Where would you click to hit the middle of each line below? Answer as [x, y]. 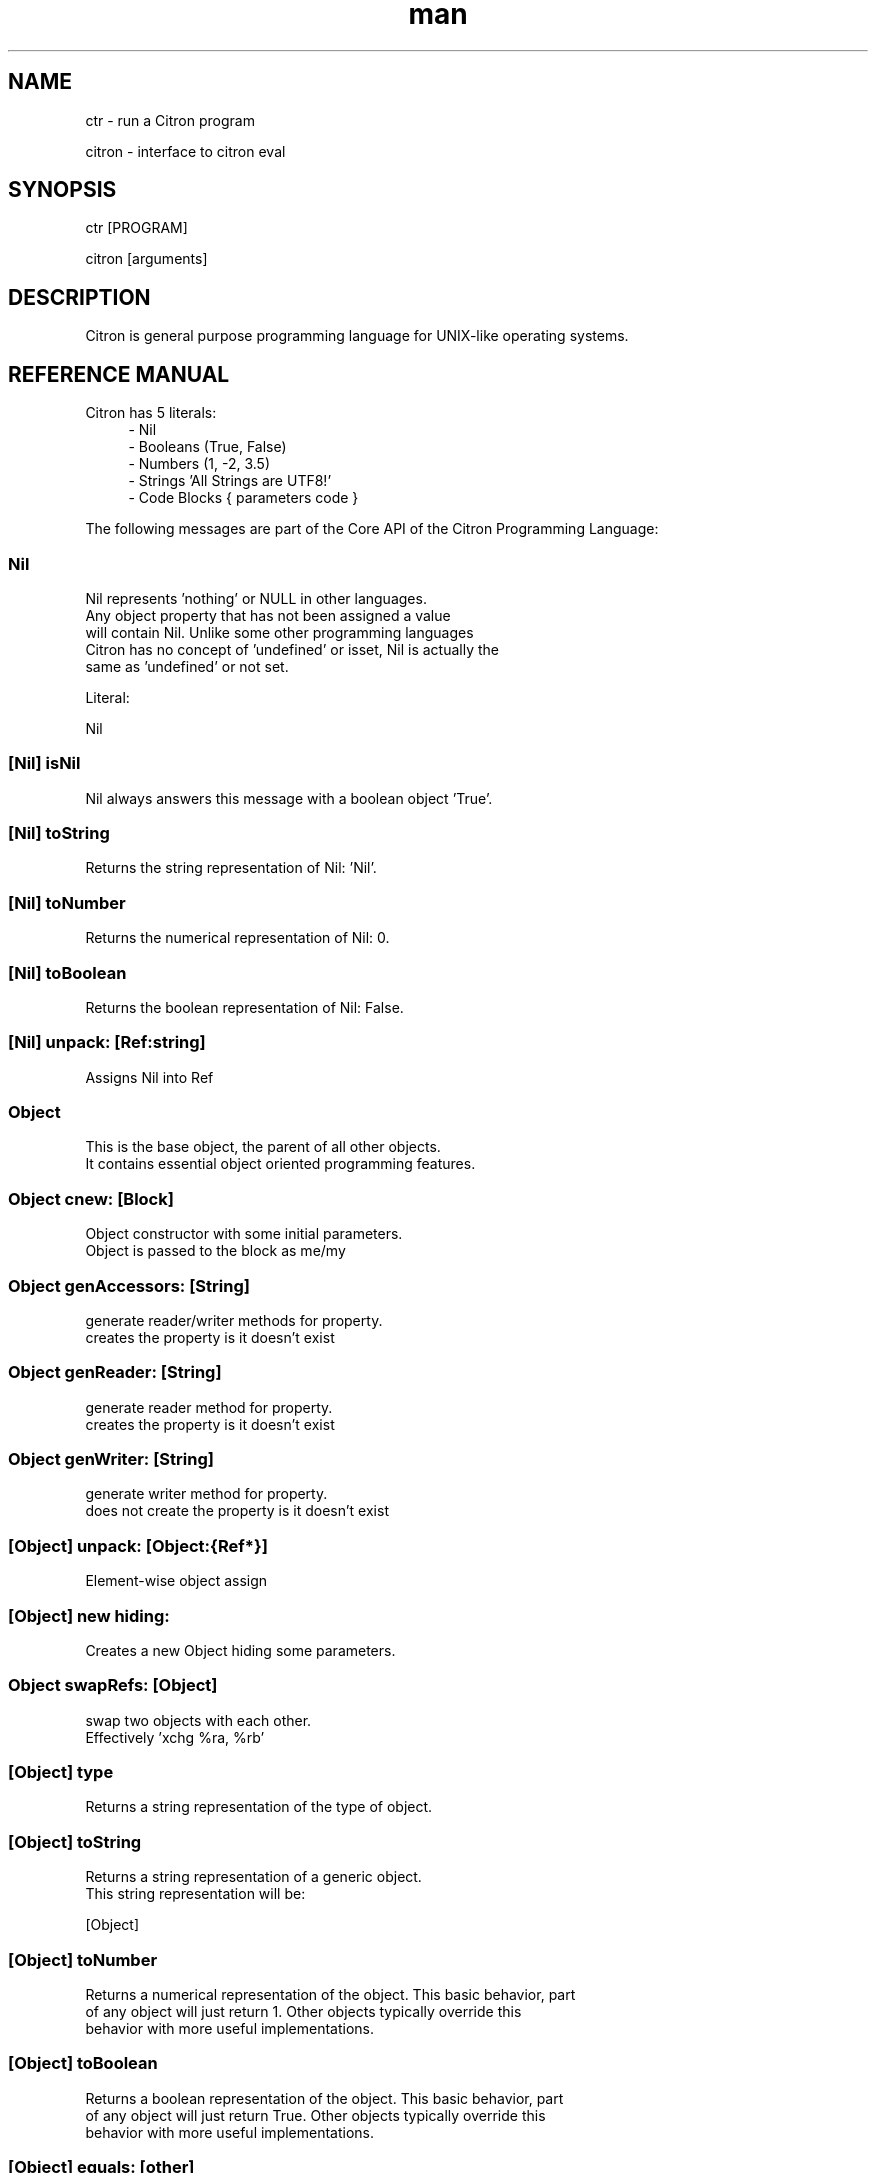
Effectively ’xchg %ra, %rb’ [175, 1737]
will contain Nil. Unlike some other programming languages [279, 632]
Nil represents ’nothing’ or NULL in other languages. [256, 598]
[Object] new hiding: [89, 1615]
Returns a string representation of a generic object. [253, 1877]
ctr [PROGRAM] [136, 228]
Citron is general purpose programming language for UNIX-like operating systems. [357, 336]
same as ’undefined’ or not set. [187, 666]
